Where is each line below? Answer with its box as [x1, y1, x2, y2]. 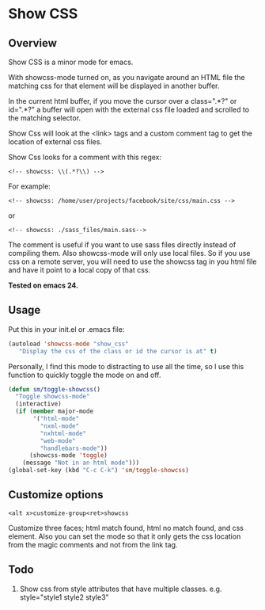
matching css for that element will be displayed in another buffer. [8, 81, 220, 90]
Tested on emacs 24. [8, 280, 79, 290]
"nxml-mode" [40, 421, 80, 430]
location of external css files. [8, 137, 103, 147]
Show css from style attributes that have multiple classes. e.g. [19, 584, 222, 593]
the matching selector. [8, 113, 81, 123]
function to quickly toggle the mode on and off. [8, 370, 161, 379]
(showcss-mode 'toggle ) [28, 452, 108, 459]
